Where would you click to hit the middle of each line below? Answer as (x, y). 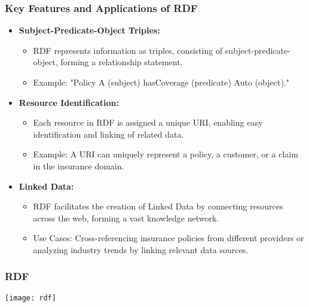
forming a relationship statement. (122, 62)
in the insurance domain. (79, 165)
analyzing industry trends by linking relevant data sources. (141, 249)
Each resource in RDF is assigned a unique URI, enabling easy (148, 122)
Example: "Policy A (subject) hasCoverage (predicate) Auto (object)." (161, 82)
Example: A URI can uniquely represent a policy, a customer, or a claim (166, 154)
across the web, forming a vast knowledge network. (126, 218)
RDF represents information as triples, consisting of (128, 50)
